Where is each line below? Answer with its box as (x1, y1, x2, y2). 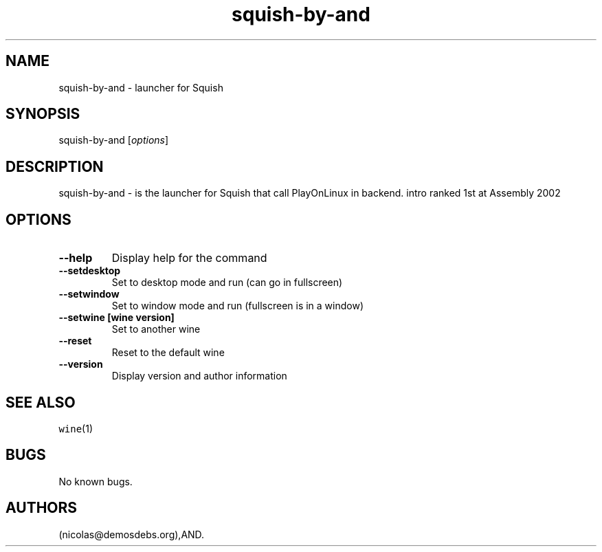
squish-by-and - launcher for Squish (58, 81, 223, 93)
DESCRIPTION (5, 157, 104, 175)
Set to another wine (111, 323, 201, 335)
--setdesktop (58, 265, 121, 277)
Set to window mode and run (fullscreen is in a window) (111, 300, 364, 312)
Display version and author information (111, 370, 287, 382)
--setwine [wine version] (58, 311, 175, 324)
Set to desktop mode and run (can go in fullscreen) (111, 276, 343, 289)
